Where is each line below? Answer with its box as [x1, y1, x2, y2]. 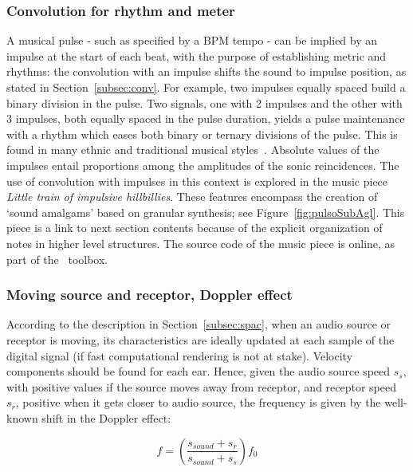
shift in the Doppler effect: [41, 409, 171, 426]
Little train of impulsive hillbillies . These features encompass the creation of [6, 188, 378, 205]
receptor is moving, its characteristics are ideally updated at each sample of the [6, 331, 395, 348]
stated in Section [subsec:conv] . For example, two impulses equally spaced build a [6, 79, 406, 95]
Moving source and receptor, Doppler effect [6, 285, 293, 305]
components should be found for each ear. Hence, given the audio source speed [6, 363, 391, 380]
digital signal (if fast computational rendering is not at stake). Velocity [6, 347, 353, 364]
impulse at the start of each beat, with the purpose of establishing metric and [6, 47, 387, 64]
